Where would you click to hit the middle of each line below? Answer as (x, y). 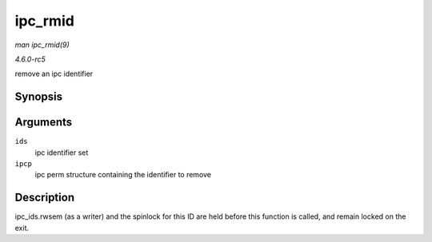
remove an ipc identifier (54, 74)
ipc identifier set (62, 153)
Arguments (44, 123)
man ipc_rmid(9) (42, 45)
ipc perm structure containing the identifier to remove (123, 175)
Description (45, 198)
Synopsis (39, 97)
